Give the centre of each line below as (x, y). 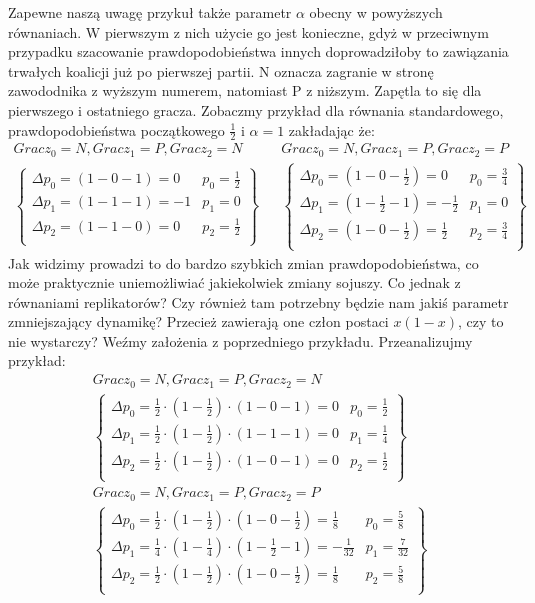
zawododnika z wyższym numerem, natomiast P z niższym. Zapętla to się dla (245, 90)
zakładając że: (331, 129)
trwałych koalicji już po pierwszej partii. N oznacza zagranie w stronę (221, 70)
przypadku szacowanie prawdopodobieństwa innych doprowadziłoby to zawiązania (258, 51)
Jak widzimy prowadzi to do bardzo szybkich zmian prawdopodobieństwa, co (243, 262)
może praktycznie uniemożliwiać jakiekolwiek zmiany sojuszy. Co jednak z (234, 282)
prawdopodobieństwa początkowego (116, 129)
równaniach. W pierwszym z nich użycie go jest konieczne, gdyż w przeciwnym (248, 31)
